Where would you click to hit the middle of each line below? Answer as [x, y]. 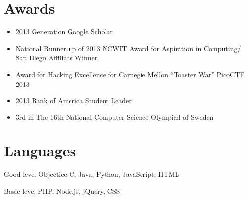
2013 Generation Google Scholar [64, 32]
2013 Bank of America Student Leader [73, 100]
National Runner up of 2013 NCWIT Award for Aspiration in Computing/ [128, 48]
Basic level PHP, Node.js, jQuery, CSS [62, 191]
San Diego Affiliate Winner [56, 58]
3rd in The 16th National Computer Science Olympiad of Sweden [114, 117]
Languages [40, 151]
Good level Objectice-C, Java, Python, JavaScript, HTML [92, 174]
